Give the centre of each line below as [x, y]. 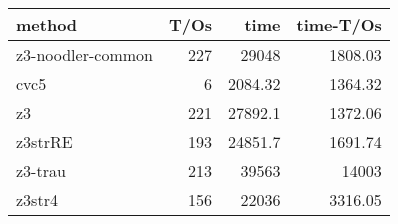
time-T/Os [339, 24]
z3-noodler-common [84, 54]
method [47, 24]
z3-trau [41, 170]
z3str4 [37, 199]
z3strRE [44, 141]
